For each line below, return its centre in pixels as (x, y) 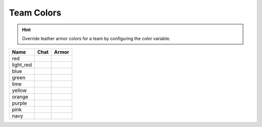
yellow (19, 91)
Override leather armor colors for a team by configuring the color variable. (96, 38)
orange (20, 97)
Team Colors (35, 13)
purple (19, 103)
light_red (22, 65)
